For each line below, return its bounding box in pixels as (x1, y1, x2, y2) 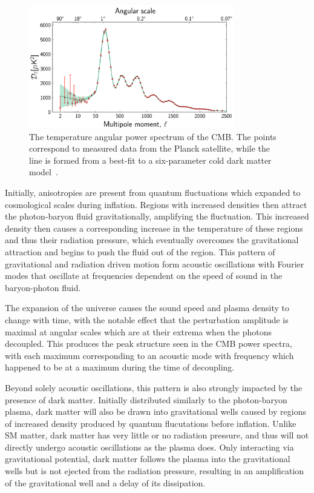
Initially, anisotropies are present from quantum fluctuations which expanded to (5, 186, 301, 199)
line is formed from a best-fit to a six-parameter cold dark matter (29, 153, 272, 166)
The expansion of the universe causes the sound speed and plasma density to (5, 301, 290, 314)
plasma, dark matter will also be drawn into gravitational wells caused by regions (5, 405, 306, 418)
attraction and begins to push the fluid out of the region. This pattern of (5, 245, 275, 258)
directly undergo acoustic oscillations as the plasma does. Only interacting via (5, 440, 294, 453)
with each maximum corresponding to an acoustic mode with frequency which (5, 349, 294, 361)
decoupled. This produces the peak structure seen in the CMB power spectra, (5, 337, 292, 350)
